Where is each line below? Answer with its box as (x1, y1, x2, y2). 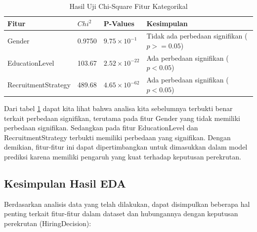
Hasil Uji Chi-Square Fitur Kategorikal (69, 1, 188, 11)
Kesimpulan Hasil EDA (4, 175, 126, 191)
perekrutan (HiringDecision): (4, 218, 91, 228)
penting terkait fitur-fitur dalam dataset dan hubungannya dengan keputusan (4, 208, 238, 219)
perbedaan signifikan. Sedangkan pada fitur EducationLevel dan (4, 122, 198, 133)
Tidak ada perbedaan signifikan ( (146, 31, 248, 41)
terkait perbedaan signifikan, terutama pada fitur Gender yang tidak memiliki (4, 113, 241, 123)
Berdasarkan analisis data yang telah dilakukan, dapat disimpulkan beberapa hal (4, 198, 250, 209)
